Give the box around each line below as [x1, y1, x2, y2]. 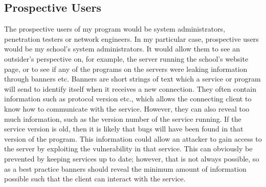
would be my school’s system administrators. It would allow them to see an [4, 43, 240, 54]
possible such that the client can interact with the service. [4, 173, 186, 184]
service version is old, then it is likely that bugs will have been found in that [4, 123, 243, 134]
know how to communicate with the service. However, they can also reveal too [4, 103, 250, 114]
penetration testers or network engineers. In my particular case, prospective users [4, 33, 259, 44]
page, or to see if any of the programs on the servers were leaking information [4, 63, 248, 74]
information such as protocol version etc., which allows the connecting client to [4, 93, 252, 104]
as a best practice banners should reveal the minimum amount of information [4, 163, 247, 174]
